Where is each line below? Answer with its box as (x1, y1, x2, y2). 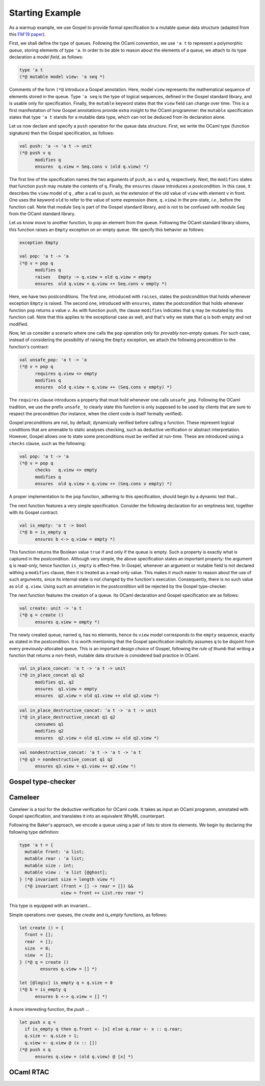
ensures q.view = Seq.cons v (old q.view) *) (35, 163, 149, 169)
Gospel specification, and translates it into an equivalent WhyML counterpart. (9, 813, 166, 819)
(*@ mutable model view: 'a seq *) (19, 74, 105, 79)
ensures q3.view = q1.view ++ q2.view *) (35, 763, 136, 769)
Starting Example (9, 7, 81, 18)
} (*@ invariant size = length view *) (19, 876, 115, 882)
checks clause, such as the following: (9, 440, 86, 446)
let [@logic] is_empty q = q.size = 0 (19, 980, 113, 985)
